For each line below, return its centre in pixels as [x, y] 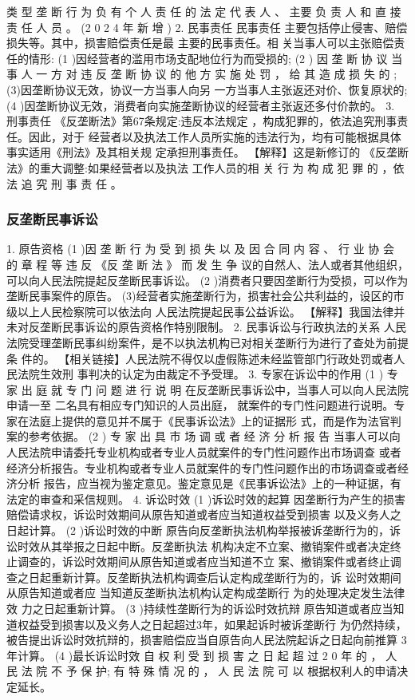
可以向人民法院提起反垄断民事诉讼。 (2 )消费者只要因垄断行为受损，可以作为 [207, 280]
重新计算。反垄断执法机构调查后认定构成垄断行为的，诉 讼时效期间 [226, 577]
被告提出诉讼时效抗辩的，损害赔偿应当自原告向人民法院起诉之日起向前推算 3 [207, 640]
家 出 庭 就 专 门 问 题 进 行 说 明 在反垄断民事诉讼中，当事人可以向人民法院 [207, 389]
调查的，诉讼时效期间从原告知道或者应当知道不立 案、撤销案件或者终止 [204, 562]
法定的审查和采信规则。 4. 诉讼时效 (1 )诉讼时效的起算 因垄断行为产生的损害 [206, 498]
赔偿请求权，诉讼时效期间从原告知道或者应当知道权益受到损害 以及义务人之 [204, 514]
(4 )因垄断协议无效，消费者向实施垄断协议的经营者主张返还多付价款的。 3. [201, 105]
